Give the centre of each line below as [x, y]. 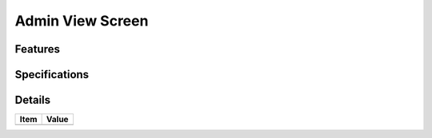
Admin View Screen [82, 21]
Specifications [52, 75]
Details [33, 100]
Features [37, 49]
